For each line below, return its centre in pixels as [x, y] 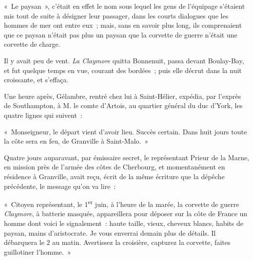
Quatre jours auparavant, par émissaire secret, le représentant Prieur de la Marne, [127, 157]
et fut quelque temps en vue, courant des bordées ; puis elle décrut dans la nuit [123, 70]
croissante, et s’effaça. [36, 80]
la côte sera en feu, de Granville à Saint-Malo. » [76, 141]
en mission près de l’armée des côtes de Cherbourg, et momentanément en [115, 167]
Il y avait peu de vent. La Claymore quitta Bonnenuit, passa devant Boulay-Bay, [124, 60]
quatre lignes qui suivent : [43, 115]
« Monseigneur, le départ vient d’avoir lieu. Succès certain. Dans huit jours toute [126, 131]
